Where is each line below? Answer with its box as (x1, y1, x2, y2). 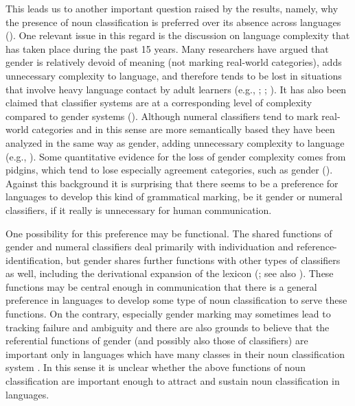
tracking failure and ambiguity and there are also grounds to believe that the (5, 320, 330, 334)
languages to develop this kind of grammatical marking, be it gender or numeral (5, 189, 343, 204)
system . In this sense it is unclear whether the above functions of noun (5, 360, 306, 374)
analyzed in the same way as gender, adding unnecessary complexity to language (5, 135, 345, 150)
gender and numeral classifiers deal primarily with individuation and (5, 239, 294, 254)
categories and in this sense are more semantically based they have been (32, 122, 335, 136)
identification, (5, 252, 63, 267)
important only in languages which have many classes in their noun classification (5, 346, 345, 361)
